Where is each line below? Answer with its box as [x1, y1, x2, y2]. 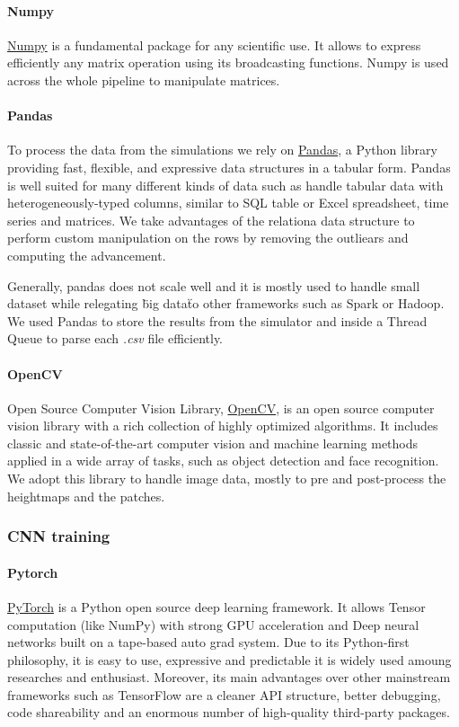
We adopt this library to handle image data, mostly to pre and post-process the [7, 469, 446, 488]
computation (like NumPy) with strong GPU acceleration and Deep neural [7, 615, 419, 634]
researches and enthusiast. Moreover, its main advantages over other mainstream [7, 668, 451, 687]
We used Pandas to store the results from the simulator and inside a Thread [7, 311, 428, 330]
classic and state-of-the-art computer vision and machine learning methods [7, 433, 419, 452]
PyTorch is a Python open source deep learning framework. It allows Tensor [7, 597, 426, 616]
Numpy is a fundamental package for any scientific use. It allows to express [7, 35, 421, 54]
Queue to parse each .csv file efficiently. [7, 329, 224, 348]
